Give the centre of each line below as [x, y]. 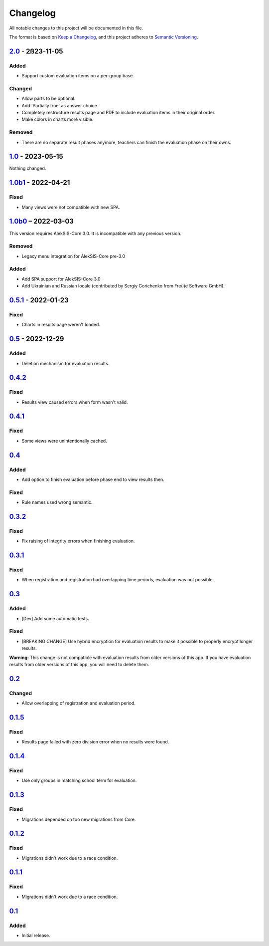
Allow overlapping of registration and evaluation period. [79, 703]
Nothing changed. [28, 168]
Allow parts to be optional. [49, 99]
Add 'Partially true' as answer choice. [60, 105]
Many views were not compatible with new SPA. [71, 207]
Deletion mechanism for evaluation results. [66, 363]
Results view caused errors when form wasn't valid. [75, 402]
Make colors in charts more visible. [58, 119]
